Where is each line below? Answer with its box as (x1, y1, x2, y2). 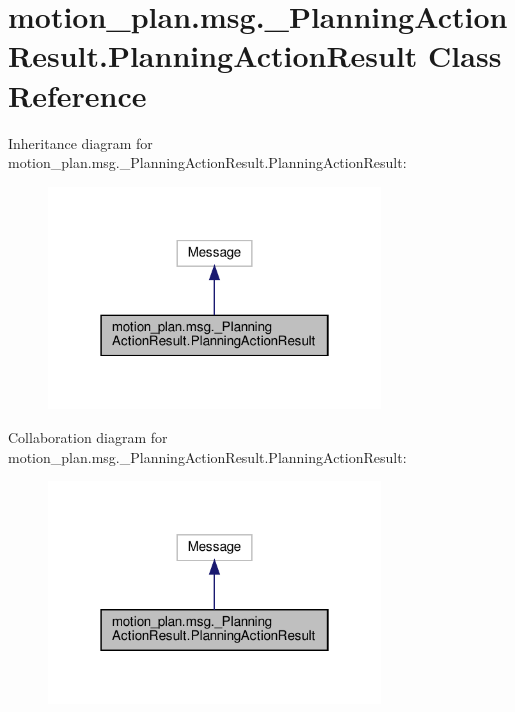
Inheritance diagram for (8, 132, 153, 153)
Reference (8, 74, 147, 115)
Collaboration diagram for (8, 426, 168, 447)
